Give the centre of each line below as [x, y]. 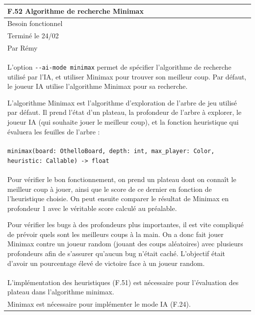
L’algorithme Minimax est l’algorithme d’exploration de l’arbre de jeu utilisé [122, 102]
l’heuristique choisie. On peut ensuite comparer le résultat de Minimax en [118, 198]
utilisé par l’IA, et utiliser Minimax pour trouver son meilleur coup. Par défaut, [127, 76]
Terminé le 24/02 [33, 36]
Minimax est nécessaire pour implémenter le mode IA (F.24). [99, 303]
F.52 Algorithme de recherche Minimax [76, 11]
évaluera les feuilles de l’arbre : [54, 131]
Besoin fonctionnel [35, 23]
